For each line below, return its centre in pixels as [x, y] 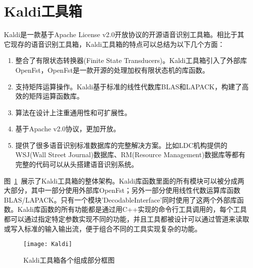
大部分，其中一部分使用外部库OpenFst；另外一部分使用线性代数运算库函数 [122, 190]
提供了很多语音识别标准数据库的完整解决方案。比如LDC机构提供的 [121, 145]
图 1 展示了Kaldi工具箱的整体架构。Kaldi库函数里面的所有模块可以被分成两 [124, 180]
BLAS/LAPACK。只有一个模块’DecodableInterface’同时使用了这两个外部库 [120, 199]
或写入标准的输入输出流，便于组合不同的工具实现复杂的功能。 [103, 228]
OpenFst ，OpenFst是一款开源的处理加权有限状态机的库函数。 [112, 70]
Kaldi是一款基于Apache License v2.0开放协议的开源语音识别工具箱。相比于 [121, 34]
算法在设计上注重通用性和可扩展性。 [73, 112]
